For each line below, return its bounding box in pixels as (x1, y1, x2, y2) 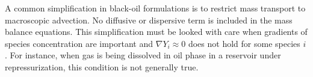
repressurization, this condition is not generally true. (5, 60, 199, 73)
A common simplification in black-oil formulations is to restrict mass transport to (5, 2, 306, 14)
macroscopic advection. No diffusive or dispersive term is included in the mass (5, 13, 293, 26)
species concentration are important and (5, 37, 153, 49)
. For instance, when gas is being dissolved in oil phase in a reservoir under (5, 49, 281, 61)
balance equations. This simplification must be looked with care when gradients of (5, 25, 308, 38)
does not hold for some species (188, 37, 300, 49)
